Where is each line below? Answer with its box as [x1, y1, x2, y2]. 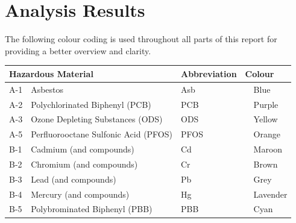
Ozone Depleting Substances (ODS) [31, 113, 163, 125]
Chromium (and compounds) [31, 157, 138, 170]
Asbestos [31, 83, 64, 95]
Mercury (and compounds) [31, 187, 130, 200]
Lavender [253, 187, 288, 200]
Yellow [253, 113, 278, 125]
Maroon [253, 143, 283, 155]
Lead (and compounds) [31, 172, 116, 185]
